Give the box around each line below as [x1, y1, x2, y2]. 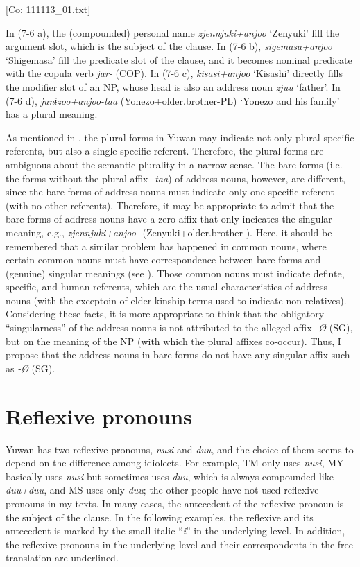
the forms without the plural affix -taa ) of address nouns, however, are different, [6, 171, 346, 185]
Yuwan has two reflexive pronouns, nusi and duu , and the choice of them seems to [6, 442, 354, 456]
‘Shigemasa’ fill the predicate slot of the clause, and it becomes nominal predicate [6, 52, 352, 67]
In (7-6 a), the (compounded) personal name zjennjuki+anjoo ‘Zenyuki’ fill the [6, 25, 340, 40]
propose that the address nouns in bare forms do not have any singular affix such [6, 347, 350, 362]
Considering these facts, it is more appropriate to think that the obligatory [6, 306, 325, 321]
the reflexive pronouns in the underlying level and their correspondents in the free [6, 537, 354, 551]
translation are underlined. [6, 550, 119, 565]
